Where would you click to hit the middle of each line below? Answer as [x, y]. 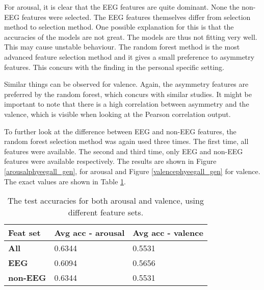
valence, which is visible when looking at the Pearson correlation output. [117, 114]
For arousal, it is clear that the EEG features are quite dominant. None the [122, 7]
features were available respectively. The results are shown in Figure [110, 161]
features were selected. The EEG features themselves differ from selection [136, 17]
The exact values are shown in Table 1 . [65, 181]
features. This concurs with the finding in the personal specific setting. [114, 67]
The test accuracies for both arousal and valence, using [105, 201]
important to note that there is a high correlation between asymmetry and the [127, 104]
